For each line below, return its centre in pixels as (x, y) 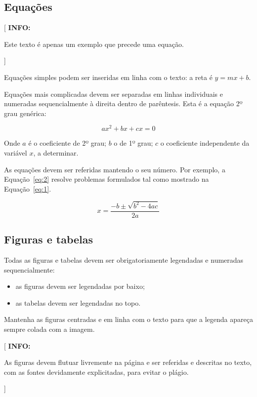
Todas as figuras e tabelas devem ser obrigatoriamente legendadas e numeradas (124, 259)
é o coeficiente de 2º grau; (67, 143)
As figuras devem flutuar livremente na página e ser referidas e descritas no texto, (128, 362)
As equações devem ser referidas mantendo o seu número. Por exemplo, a (115, 169)
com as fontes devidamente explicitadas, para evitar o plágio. (96, 372)
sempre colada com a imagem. (49, 329)
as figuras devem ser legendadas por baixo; (80, 286)
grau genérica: (25, 113)
